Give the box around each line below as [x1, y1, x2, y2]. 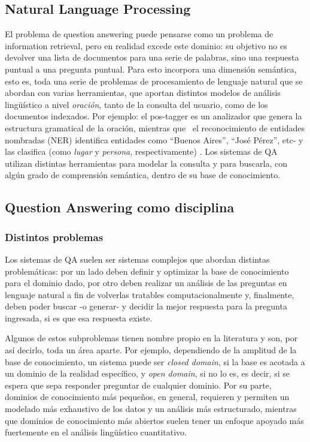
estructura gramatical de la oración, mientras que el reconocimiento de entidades [5, 121, 305, 134]
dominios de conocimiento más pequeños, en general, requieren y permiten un [5, 390, 290, 403]
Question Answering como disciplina [5, 198, 235, 217]
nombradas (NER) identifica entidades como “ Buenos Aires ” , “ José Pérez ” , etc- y [5, 133, 303, 146]
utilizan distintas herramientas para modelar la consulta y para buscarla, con [5, 157, 287, 169]
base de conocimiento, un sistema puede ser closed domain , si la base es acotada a [5, 355, 305, 368]
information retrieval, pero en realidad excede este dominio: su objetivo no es [5, 39, 287, 52]
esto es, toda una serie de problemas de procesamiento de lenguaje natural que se [5, 74, 303, 87]
